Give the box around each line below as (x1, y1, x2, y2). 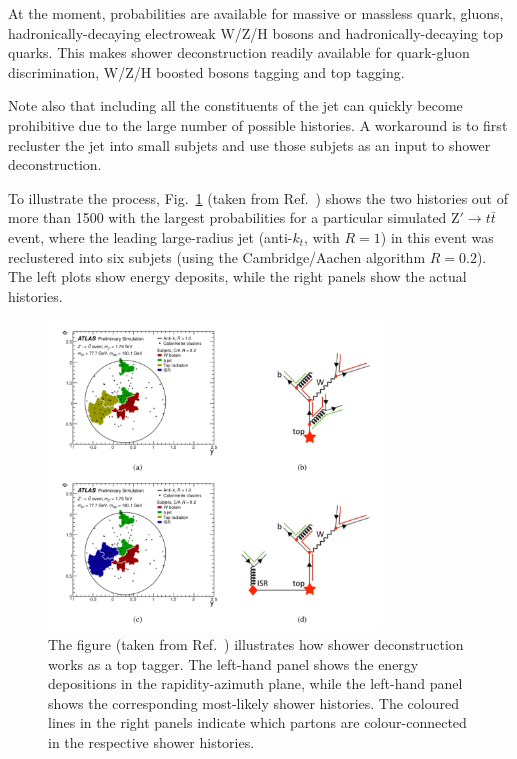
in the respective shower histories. (48, 731, 255, 752)
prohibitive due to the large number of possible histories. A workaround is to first (8, 114, 508, 135)
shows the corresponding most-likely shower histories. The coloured (48, 692, 459, 713)
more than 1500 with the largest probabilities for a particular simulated (8, 207, 447, 228)
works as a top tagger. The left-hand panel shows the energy (48, 653, 419, 674)
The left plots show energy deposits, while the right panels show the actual (8, 266, 467, 287)
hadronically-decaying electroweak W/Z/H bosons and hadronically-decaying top (8, 22, 503, 43)
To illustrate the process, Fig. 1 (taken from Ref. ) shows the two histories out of (8, 187, 509, 208)
